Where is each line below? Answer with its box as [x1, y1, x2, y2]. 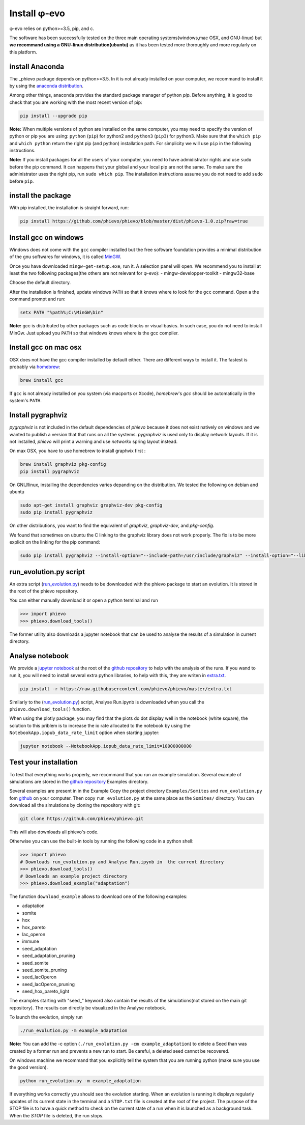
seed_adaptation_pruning [22, 952, 76, 959]
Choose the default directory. [9, 279, 71, 286]
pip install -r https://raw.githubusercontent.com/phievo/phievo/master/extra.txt [20, 686, 232, 692]
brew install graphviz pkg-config [20, 461, 106, 467]
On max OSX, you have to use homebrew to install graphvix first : [9, 448, 146, 454]
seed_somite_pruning [22, 967, 67, 973]
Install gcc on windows [9, 233, 84, 242]
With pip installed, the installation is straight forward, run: [9, 205, 129, 211]
